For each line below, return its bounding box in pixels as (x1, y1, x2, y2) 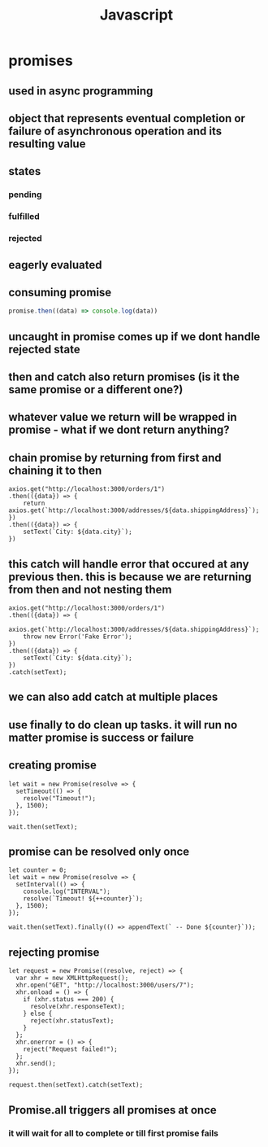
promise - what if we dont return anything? (8, 423, 230, 437)
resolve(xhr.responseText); (29, 1003, 126, 1011)
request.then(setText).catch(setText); (8, 1081, 144, 1089)
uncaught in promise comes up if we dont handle (8, 330, 261, 344)
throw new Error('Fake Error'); (23, 633, 132, 641)
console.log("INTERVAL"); (23, 887, 111, 896)
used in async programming (8, 84, 153, 98)
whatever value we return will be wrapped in (8, 410, 237, 424)
